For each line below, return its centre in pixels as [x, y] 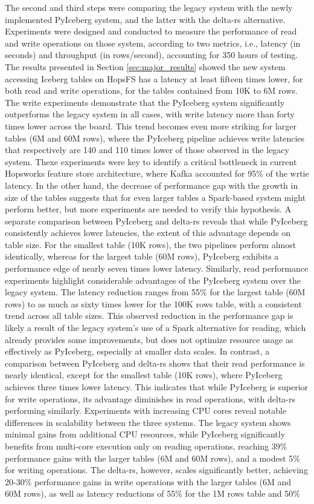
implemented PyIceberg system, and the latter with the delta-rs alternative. [145, 19]
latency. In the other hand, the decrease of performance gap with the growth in [152, 185]
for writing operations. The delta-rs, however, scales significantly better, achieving [156, 470]
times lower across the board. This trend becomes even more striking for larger [151, 126]
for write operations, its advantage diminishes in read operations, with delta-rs [150, 398]
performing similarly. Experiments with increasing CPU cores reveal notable [146, 411]
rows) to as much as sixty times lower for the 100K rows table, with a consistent [153, 303]
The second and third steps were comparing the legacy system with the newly [149, 7]
